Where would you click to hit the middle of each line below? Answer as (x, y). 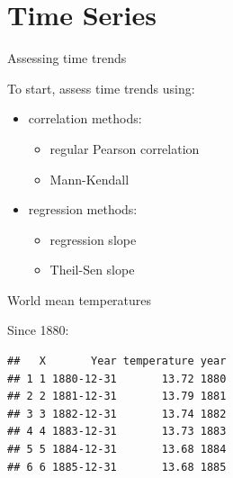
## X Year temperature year (117, 361)
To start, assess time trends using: (101, 88)
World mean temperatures (80, 299)
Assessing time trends (67, 58)
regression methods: (83, 209)
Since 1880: (38, 330)
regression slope (93, 239)
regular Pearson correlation (125, 148)
